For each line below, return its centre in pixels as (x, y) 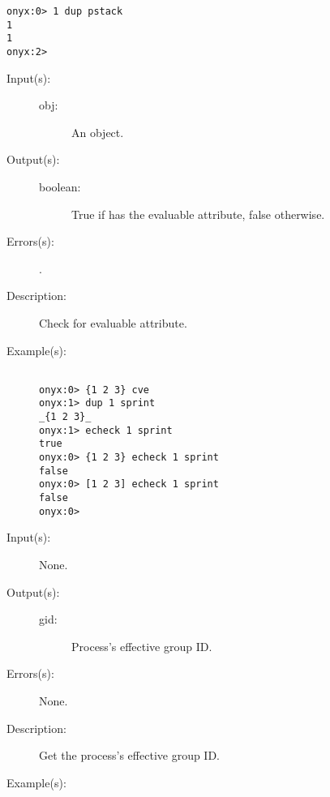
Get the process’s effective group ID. (130, 755)
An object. (98, 132)
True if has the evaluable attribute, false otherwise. (198, 214)
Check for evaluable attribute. (113, 322)
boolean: (60, 186)
